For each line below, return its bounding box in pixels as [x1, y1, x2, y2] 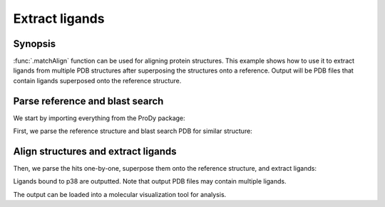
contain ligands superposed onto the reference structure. [13, 76, 182, 85]
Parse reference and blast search [13, 95, 164, 107]
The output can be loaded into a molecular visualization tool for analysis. [13, 190, 227, 198]
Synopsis [13, 38, 56, 50]
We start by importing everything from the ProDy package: [13, 114, 185, 122]
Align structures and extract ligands [13, 145, 177, 157]
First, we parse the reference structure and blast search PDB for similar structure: [13, 127, 252, 135]
